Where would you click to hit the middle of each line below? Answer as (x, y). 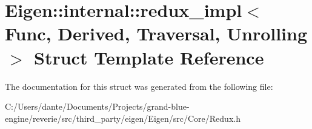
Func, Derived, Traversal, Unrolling (156, 33)
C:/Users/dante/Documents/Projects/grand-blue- (97, 106)
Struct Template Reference (149, 57)
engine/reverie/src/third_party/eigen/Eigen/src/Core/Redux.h (123, 118)
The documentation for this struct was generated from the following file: (139, 86)
